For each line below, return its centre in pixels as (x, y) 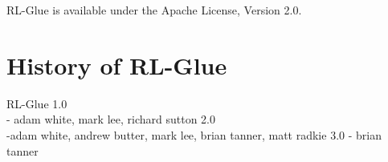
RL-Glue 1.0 (37, 103)
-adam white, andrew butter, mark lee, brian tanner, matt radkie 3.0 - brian (194, 134)
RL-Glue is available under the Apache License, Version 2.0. (154, 10)
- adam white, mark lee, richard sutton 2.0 (111, 119)
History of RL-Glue (117, 65)
